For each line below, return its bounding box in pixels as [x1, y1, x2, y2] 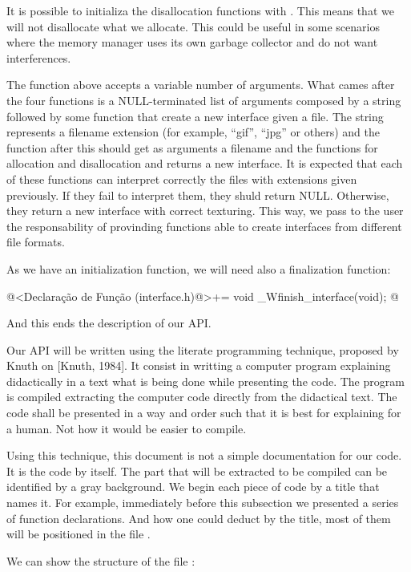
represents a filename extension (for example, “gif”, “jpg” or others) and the [6, 124, 380, 140]
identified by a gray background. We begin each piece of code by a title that [6, 478, 380, 495]
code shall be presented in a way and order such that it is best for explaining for [6, 404, 401, 421]
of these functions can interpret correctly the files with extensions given [6, 170, 357, 187]
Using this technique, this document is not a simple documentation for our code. [6, 447, 402, 464]
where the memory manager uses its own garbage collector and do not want [6, 34, 378, 51]
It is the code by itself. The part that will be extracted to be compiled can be [6, 462, 388, 479]
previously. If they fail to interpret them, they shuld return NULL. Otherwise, [6, 186, 389, 203]
